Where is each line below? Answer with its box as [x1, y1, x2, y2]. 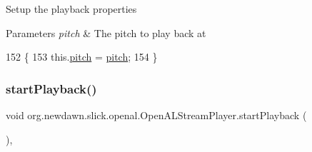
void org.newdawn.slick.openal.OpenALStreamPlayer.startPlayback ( [6, 108, 307, 122]
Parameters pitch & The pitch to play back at [6, 25, 206, 40]
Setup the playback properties [6, 1, 137, 16]
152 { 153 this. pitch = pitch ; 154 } [6, 49, 158, 64]
